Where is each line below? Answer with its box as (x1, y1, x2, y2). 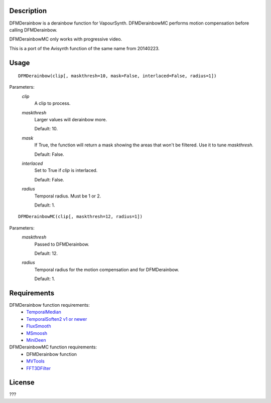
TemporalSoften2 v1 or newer (26, 316, 87, 322)
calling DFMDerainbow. (9, 27, 58, 33)
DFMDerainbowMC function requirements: (9, 344, 97, 350)
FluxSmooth (26, 323, 51, 329)
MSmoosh (26, 330, 48, 336)
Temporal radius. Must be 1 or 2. (34, 193, 101, 199)
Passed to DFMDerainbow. (34, 241, 90, 247)
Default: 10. (34, 126, 58, 132)
